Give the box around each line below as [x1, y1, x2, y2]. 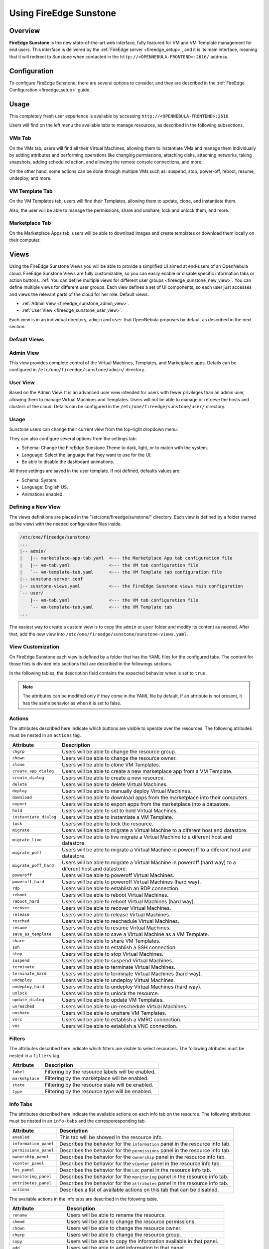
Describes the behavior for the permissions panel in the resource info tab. [59, 1147, 231, 1154]
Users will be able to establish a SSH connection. [62, 944, 177, 951]
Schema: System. [21, 477, 58, 483]
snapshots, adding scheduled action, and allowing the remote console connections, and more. [9, 159, 203, 165]
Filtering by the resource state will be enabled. [45, 1082, 154, 1089]
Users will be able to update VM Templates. [62, 996, 164, 1003]
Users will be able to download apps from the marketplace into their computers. [62, 794, 249, 801]
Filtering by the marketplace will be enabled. [45, 1075, 149, 1082]
